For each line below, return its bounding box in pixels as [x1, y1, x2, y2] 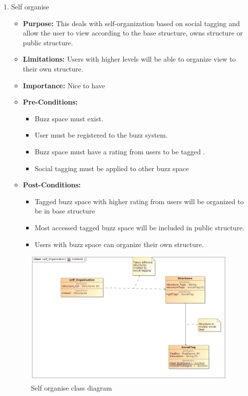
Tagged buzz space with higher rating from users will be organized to [35, 196, 244, 206]
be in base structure [35, 206, 95, 216]
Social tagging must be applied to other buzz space [35, 163, 189, 173]
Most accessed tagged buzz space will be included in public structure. [35, 222, 245, 232]
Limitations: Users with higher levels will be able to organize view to [23, 54, 236, 64]
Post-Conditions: [23, 180, 81, 190]
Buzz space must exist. [35, 113, 104, 123]
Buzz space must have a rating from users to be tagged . [35, 146, 205, 156]
